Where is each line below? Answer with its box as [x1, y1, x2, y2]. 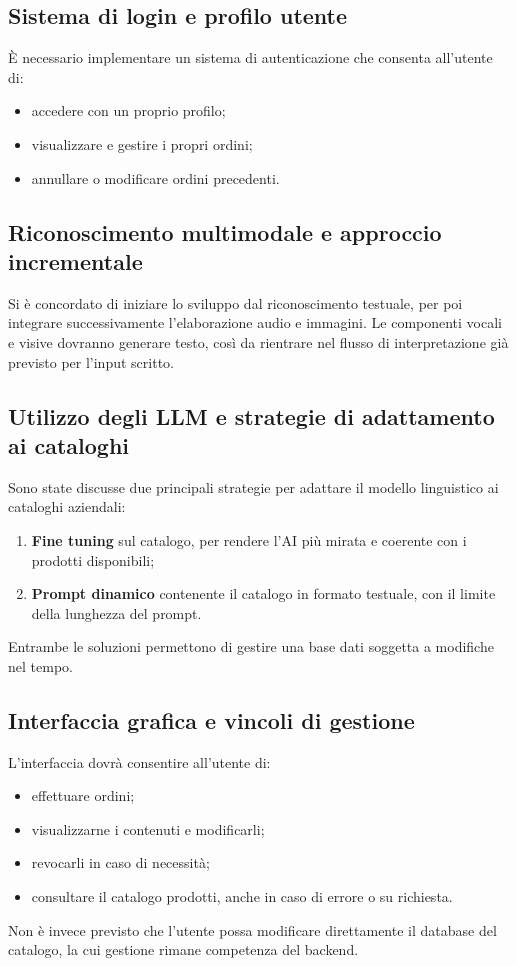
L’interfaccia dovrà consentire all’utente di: [8, 751, 271, 772]
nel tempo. [8, 655, 73, 676]
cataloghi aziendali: [8, 496, 126, 517]
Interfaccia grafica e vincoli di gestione [8, 704, 415, 735]
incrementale [8, 245, 143, 276]
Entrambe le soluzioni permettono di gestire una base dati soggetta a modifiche [8, 636, 494, 657]
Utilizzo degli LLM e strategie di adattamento [8, 400, 495, 431]
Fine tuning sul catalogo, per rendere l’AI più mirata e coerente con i [31, 529, 467, 550]
